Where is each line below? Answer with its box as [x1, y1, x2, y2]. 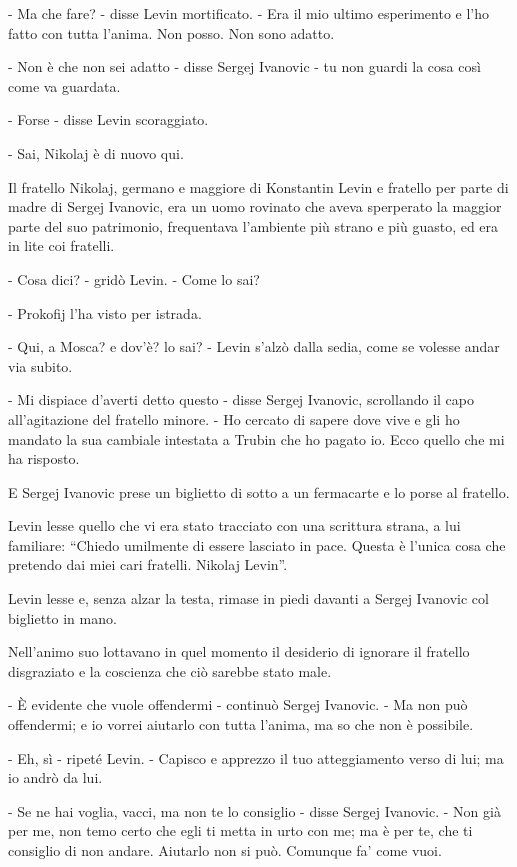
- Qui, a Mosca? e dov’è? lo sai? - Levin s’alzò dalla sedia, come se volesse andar [8, 336, 500, 357]
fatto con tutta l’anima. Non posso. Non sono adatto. [8, 22, 335, 43]
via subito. [8, 355, 73, 376]
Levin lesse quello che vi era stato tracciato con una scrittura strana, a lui [8, 515, 461, 536]
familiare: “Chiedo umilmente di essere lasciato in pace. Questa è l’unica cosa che [8, 534, 506, 555]
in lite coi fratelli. [8, 235, 115, 256]
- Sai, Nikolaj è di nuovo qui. [8, 142, 184, 163]
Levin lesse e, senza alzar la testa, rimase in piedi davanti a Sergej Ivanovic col [8, 588, 489, 609]
